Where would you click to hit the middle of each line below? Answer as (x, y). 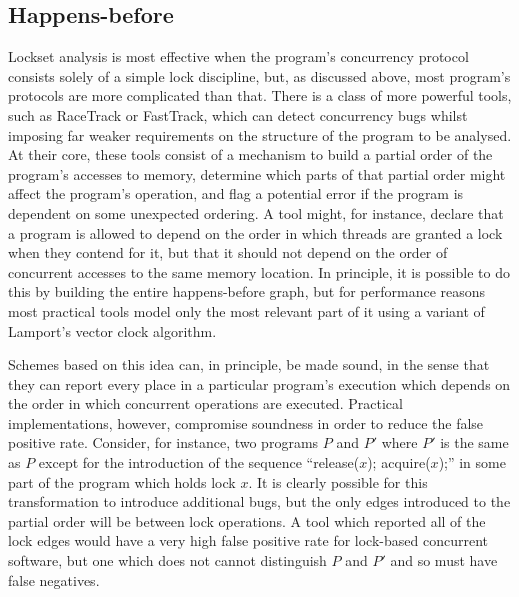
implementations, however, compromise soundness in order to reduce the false (246, 422)
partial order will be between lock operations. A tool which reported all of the (247, 520)
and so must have (444, 560)
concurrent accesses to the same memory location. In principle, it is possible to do (259, 271)
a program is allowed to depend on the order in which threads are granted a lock (255, 232)
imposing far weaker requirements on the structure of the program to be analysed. (260, 134)
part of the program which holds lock (122, 481)
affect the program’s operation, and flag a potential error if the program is (236, 193)
